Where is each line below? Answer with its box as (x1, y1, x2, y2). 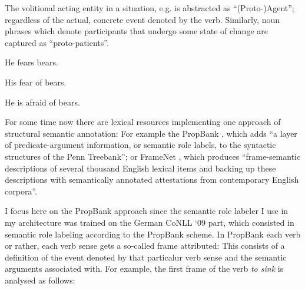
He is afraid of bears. (5, 95, 80, 108)
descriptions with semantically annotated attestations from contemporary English (5, 173, 299, 186)
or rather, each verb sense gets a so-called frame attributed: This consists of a (5, 239, 285, 252)
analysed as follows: (5, 273, 75, 286)
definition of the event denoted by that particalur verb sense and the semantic (5, 251, 287, 263)
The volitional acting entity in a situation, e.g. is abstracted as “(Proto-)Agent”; (5, 2, 294, 14)
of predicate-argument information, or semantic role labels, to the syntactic (5, 139, 276, 151)
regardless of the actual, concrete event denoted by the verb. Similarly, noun (5, 13, 280, 25)
